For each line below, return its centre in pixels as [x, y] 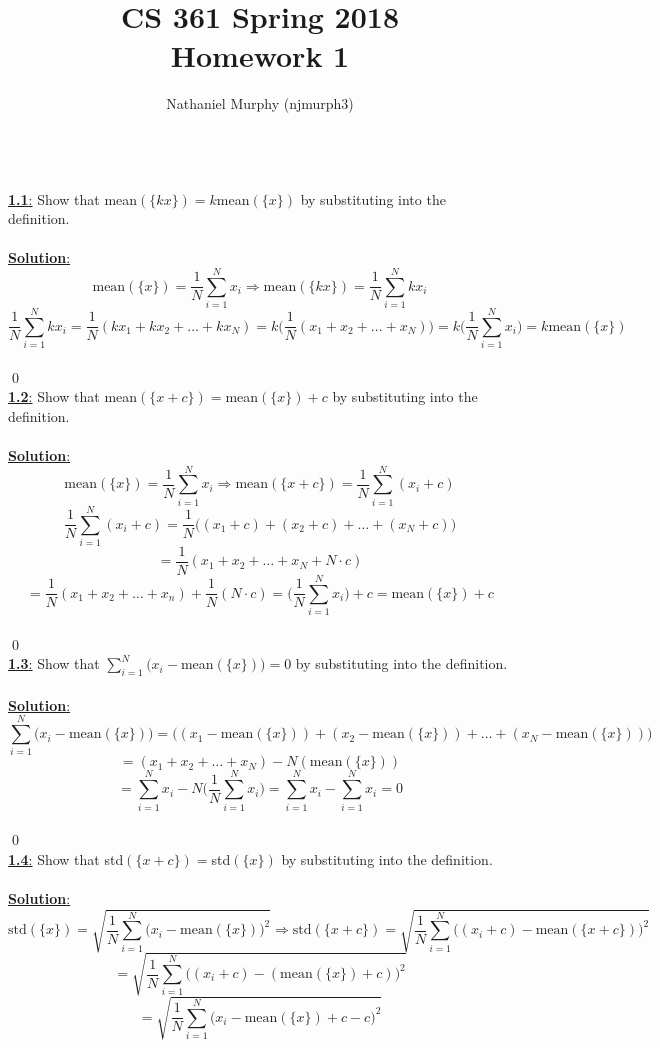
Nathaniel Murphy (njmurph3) [260, 103]
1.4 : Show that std [66, 858]
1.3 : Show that [54, 663]
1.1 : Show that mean [73, 198]
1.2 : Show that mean [73, 396]
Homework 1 [260, 55]
